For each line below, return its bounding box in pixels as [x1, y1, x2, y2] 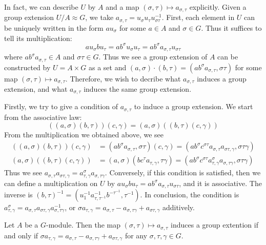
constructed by [4, 62, 51, 72]
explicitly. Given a [189, 2, 247, 12]
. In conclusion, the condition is [140, 189, 239, 200]
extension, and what [4, 83, 68, 94]
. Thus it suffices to [201, 22, 262, 33]
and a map [106, 2, 139, 12]
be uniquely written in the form [4, 22, 104, 33]
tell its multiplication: [4, 32, 72, 43]
